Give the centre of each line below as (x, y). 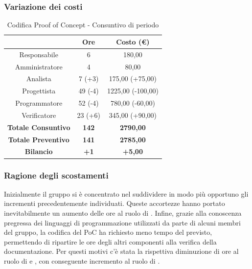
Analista (39, 78)
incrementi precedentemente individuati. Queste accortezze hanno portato (115, 203)
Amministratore (39, 66)
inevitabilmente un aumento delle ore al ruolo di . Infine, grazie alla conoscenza (123, 213)
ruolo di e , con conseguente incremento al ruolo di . (82, 260)
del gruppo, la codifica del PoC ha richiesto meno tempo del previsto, (108, 232)
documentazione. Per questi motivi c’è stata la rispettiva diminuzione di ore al (121, 251)
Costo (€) (133, 41)
